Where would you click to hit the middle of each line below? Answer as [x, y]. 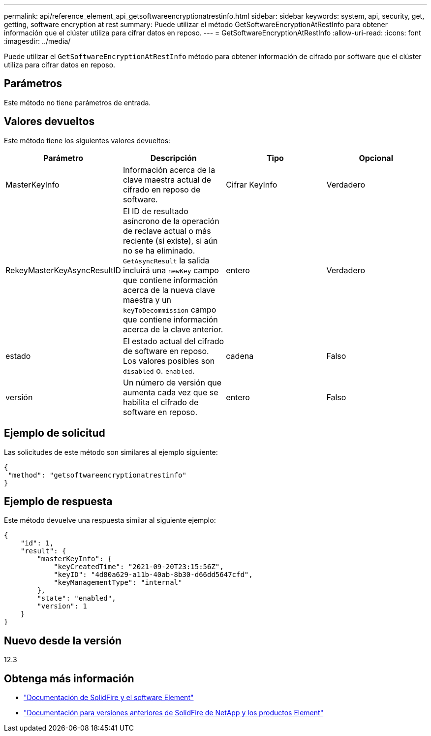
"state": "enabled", [77, 598]
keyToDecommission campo [170, 309]
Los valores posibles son [169, 361]
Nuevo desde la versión [63, 640]
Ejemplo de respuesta [58, 501]
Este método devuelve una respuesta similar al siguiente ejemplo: [110, 520]
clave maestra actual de [167, 179]
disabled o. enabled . [159, 370]
